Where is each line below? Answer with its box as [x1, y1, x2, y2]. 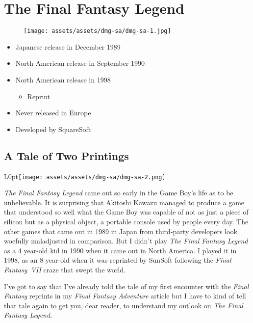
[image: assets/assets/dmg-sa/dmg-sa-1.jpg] [24, 27, 171, 35]
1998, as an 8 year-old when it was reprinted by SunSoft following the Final [4, 255, 231, 265]
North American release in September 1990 [15, 58, 145, 68]
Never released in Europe [15, 108, 91, 118]
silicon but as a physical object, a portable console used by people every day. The [4, 216, 249, 226]
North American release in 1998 [15, 74, 111, 84]
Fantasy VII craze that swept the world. [4, 264, 126, 274]
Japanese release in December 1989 [15, 41, 121, 52]
